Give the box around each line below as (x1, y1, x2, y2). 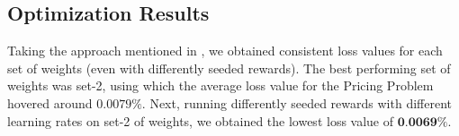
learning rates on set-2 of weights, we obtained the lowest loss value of (7, 111, 394, 130)
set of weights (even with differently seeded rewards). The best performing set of (7, 58, 451, 77)
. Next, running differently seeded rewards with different (141, 93, 452, 112)
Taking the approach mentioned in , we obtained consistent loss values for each (7, 41, 443, 60)
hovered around (7, 93, 93, 112)
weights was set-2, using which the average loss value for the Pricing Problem (7, 76, 434, 95)
